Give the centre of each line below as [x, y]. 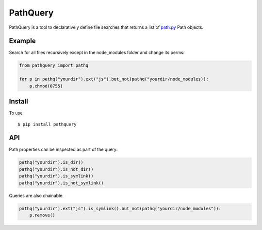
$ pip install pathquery [47, 124]
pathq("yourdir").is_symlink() [57, 176]
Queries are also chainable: [36, 195]
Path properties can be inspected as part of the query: [63, 150]
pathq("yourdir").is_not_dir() [57, 169]
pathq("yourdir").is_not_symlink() [61, 183]
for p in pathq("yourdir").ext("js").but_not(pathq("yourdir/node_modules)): [114, 79]
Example [22, 41]
